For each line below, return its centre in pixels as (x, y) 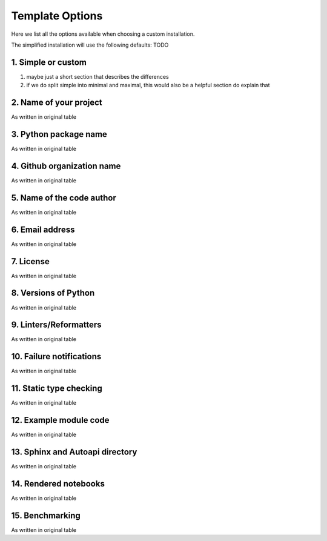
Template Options (57, 16)
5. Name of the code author (64, 198)
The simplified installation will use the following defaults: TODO (90, 45)
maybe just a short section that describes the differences (97, 76)
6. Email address (43, 229)
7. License (30, 261)
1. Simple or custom (49, 62)
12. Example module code (60, 420)
